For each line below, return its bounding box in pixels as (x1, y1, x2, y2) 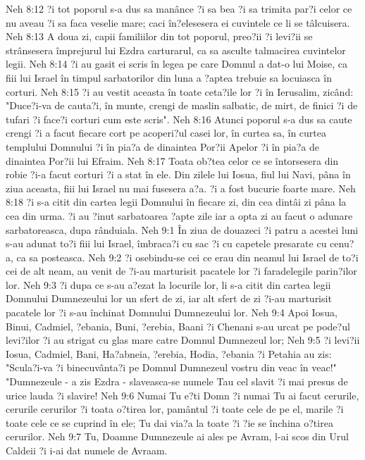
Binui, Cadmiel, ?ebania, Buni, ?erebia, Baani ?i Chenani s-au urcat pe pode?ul (6, 318, 350, 333)
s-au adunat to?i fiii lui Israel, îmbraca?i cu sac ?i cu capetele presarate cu (6, 236, 327, 251)
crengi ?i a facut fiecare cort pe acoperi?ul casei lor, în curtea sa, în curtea (6, 125, 326, 140)
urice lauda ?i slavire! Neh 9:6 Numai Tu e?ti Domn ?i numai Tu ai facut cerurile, (6, 387, 359, 402)
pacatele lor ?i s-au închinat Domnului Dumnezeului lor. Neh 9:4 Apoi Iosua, (6, 305, 338, 320)
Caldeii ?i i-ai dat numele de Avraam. (6, 443, 168, 457)
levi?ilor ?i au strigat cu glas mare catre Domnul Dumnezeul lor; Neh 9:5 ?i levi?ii (6, 332, 360, 347)
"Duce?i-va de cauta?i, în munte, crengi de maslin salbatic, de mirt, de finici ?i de (6, 98, 358, 113)
